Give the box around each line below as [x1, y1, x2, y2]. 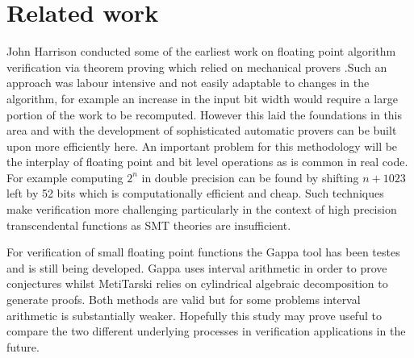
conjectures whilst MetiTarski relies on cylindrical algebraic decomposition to [6, 275, 388, 292]
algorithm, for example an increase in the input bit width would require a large [6, 89, 398, 106]
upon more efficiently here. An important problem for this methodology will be [6, 137, 398, 154]
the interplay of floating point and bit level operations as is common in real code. [6, 153, 408, 170]
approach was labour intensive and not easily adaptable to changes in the [6, 74, 370, 91]
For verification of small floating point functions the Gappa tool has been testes [6, 244, 400, 260]
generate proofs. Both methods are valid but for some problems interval [6, 291, 361, 308]
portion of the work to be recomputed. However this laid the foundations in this [6, 106, 403, 123]
